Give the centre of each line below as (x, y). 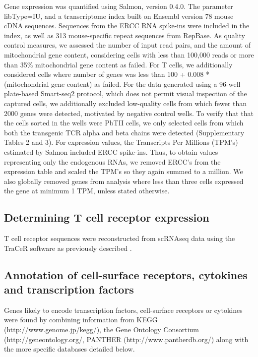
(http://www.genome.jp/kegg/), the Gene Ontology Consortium (102, 329)
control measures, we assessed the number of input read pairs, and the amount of (127, 45)
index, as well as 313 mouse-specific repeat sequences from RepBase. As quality (125, 35)
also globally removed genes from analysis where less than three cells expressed (124, 181)
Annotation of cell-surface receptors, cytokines (126, 274)
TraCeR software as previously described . (68, 248)
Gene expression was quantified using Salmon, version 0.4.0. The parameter (119, 6)
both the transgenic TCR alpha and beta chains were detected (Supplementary (124, 132)
